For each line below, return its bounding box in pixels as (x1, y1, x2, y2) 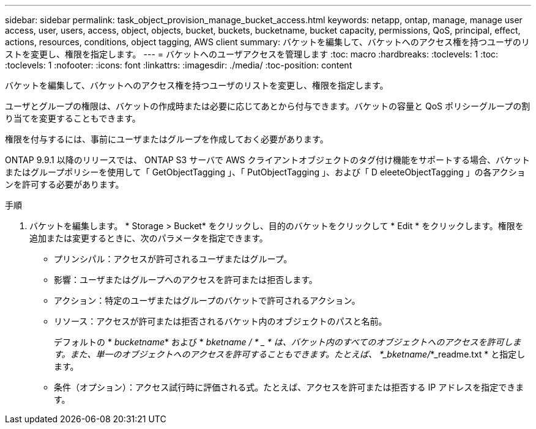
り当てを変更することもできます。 (5, 113, 141, 123)
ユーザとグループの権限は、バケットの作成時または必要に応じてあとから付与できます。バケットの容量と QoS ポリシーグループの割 (5, 101, 530, 111)
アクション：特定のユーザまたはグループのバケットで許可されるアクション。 (54, 295, 360, 306)
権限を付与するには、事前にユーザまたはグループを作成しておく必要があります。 (5, 134, 329, 144)
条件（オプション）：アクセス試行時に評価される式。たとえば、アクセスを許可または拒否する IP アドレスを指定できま (54, 382, 524, 392)
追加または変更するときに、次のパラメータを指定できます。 (29, 233, 268, 243)
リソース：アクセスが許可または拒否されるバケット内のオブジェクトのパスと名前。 (54, 316, 387, 326)
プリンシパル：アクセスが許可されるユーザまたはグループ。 (54, 254, 292, 264)
